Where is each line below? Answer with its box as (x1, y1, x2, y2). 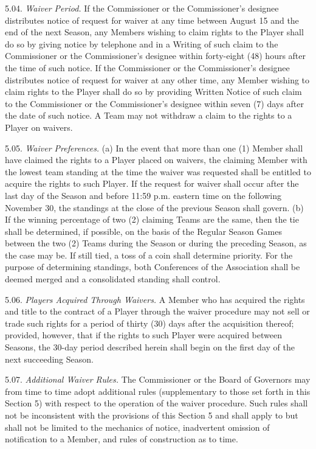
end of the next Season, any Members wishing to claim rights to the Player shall (5, 26, 304, 38)
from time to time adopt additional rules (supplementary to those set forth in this (5, 385, 311, 397)
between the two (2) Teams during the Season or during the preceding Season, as (5, 237, 307, 249)
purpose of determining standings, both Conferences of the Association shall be (5, 260, 300, 273)
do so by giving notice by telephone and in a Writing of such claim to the (5, 37, 278, 50)
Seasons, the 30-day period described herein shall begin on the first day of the (5, 341, 295, 353)
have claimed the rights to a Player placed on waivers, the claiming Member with (5, 153, 307, 166)
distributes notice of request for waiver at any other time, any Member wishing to (5, 73, 310, 86)
